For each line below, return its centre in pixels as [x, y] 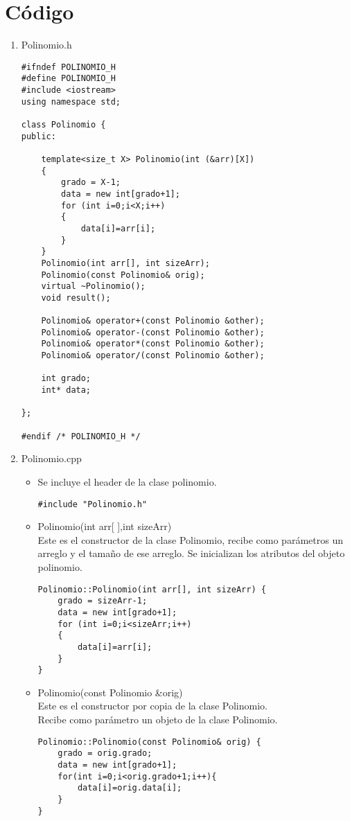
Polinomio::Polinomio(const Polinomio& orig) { [149, 742]
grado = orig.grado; [105, 753]
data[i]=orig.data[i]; [130, 788]
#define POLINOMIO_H [68, 79]
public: [38, 136]
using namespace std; [71, 101]
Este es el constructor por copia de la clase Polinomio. [152, 706]
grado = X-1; [91, 183]
